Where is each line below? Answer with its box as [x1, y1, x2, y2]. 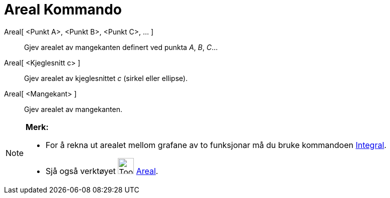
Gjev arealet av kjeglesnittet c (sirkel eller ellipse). [24, 73, 188, 82]
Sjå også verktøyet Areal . [46, 165, 158, 176]
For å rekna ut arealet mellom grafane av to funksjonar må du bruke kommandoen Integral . [46, 139, 386, 150]
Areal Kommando [4, 1, 122, 18]
